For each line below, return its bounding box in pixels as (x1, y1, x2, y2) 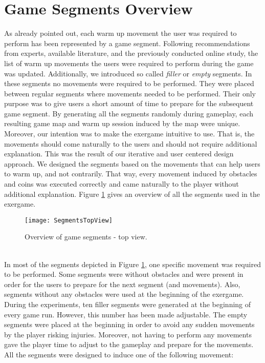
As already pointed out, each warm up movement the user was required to (4, 28, 237, 38)
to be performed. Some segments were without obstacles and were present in (4, 269, 244, 279)
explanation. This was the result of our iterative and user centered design (4, 148, 234, 159)
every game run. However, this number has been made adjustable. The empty (4, 309, 248, 319)
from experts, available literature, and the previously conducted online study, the (4, 48, 258, 58)
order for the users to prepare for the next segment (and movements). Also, (4, 278, 240, 289)
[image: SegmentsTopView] (25, 216, 113, 224)
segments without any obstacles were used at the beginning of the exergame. (4, 289, 244, 299)
